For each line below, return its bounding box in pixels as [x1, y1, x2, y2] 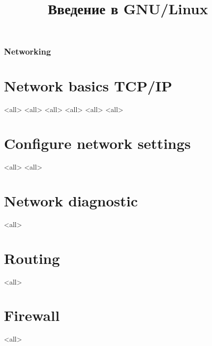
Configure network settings [4, 133, 191, 153]
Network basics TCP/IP [4, 76, 172, 96]
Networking [4, 45, 51, 58]
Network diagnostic [4, 190, 138, 210]
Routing [4, 248, 60, 268]
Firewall [4, 305, 60, 325]
